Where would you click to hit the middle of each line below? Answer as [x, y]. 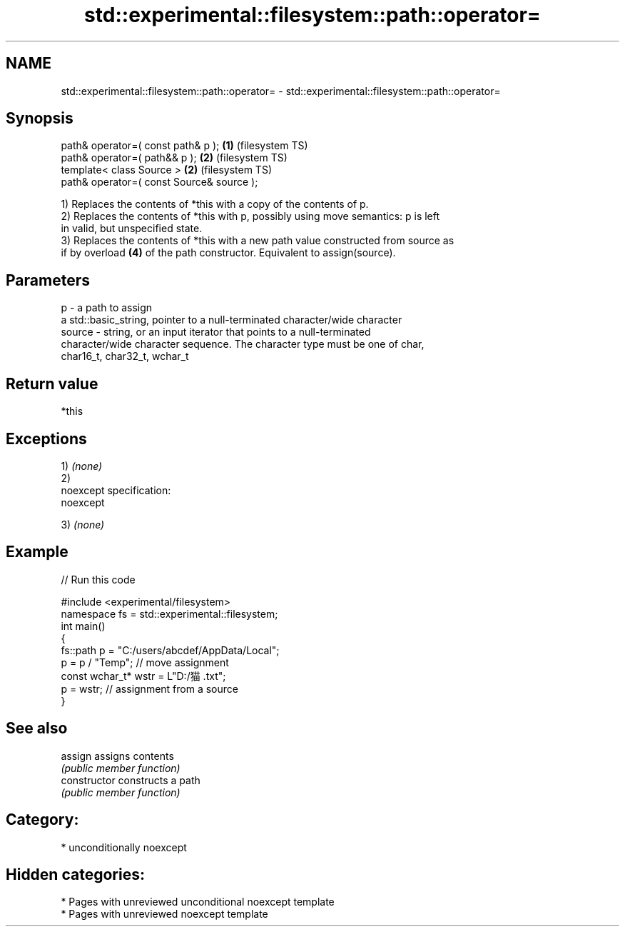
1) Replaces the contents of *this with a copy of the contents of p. [215, 204]
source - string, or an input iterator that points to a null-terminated [216, 332]
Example [37, 552]
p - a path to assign [107, 308]
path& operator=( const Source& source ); [159, 182]
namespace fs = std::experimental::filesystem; [169, 613]
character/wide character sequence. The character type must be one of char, [243, 344]
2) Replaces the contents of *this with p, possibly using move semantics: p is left [250, 216]
